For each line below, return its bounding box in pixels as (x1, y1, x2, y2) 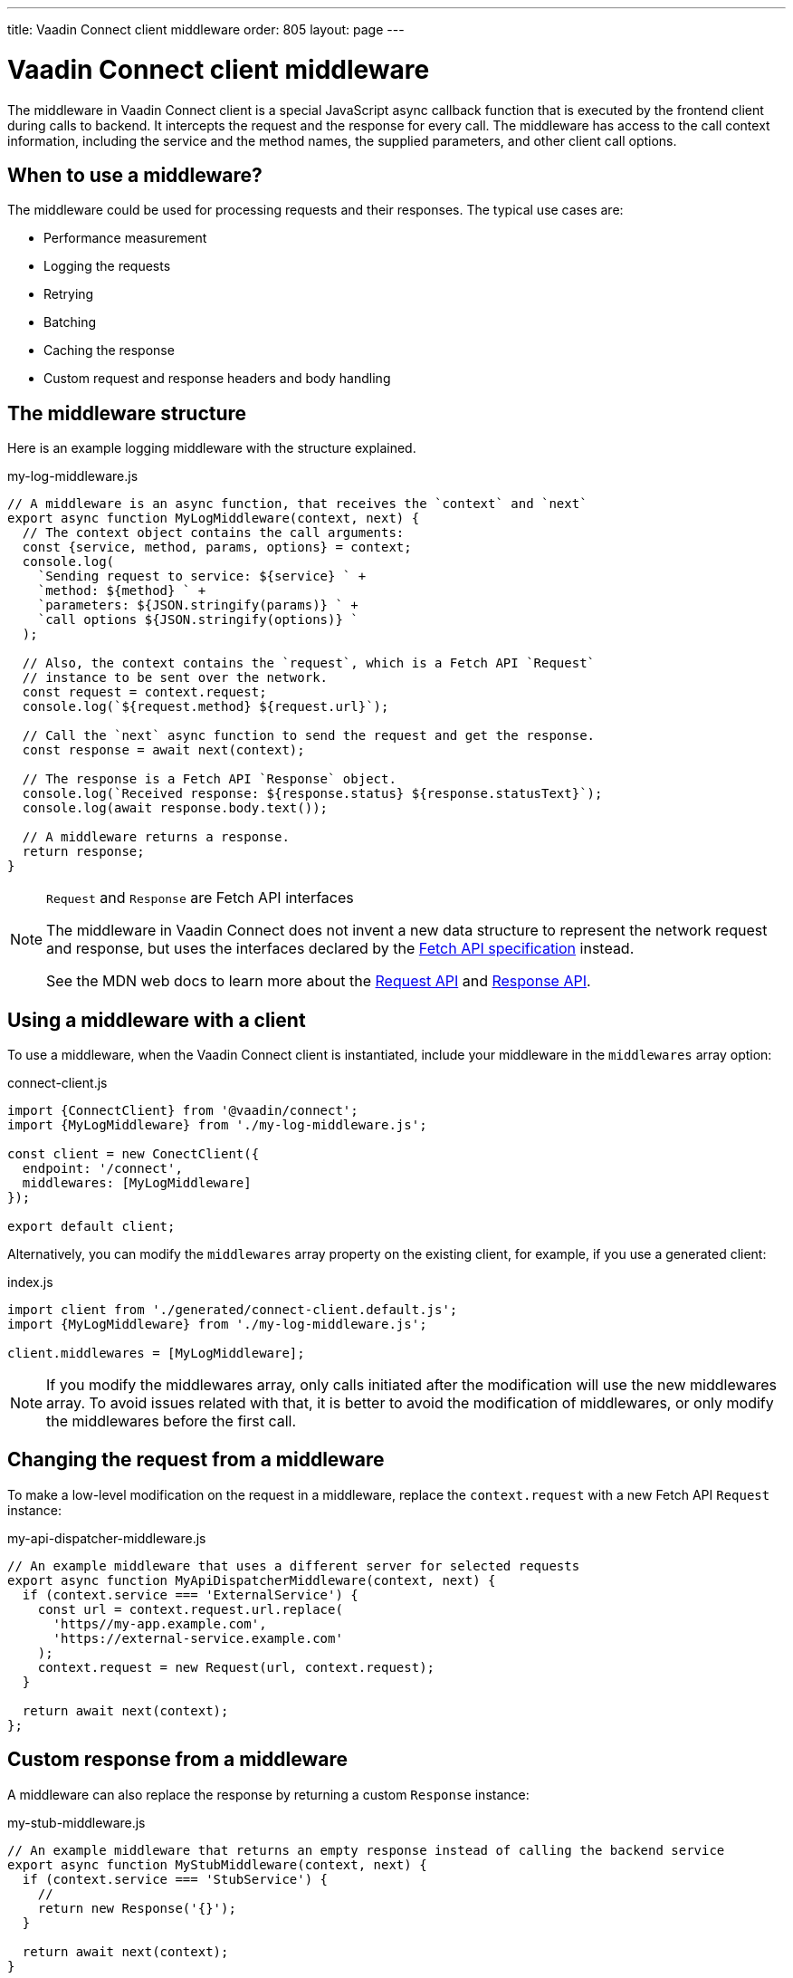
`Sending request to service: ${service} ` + (37, 569, 367, 584)
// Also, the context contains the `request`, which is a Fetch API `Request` (22, 656, 596, 671)
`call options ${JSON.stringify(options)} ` (37, 612, 358, 628)
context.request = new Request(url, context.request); (37, 1659, 435, 1675)
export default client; (7, 1219, 176, 1234)
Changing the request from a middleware (7, 1448, 385, 1472)
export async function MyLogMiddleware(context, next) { (7, 511, 420, 526)
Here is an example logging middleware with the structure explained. (7, 440, 416, 456)
